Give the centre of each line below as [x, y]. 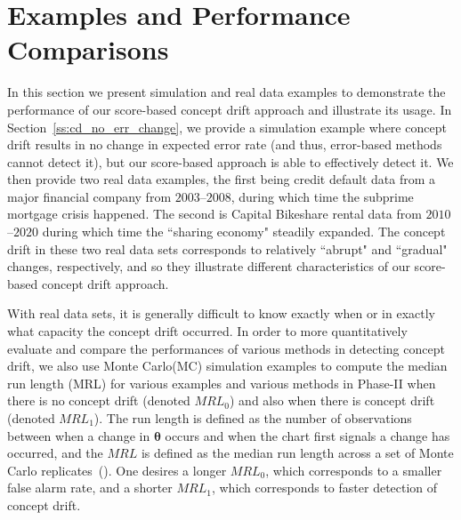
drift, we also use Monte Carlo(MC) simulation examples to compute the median [227, 366]
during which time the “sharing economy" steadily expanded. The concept [244, 232]
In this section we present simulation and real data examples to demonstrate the [226, 92]
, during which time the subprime [322, 196]
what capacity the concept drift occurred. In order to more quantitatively [207, 331]
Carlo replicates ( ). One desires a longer [117, 470]
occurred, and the [55, 453]
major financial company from [89, 196]
